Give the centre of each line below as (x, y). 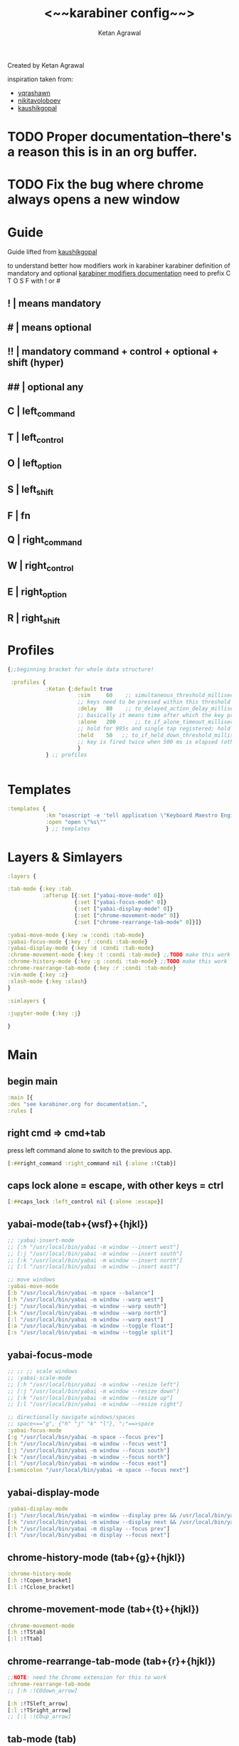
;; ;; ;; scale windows (43, 1371)
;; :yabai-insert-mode (41, 1240)
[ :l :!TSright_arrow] (39, 1710)
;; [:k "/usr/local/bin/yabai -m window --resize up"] (90, 1398)
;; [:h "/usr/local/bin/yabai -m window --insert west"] (94, 1247)
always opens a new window (94, 200)
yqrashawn (34, 93)
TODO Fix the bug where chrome (106, 185)
